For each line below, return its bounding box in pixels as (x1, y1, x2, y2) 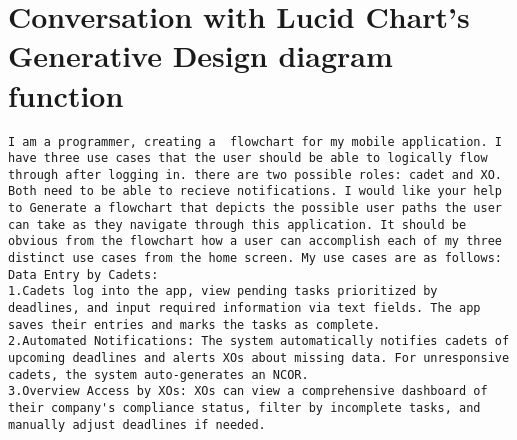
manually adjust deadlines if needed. (8, 417, 266, 432)
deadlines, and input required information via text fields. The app (8, 301, 481, 316)
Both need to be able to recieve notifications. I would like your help (8, 184, 502, 199)
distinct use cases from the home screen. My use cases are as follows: (8, 251, 502, 266)
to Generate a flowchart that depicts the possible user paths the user (8, 201, 502, 216)
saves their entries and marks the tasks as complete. (8, 317, 381, 332)
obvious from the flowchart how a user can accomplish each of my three (8, 234, 502, 249)
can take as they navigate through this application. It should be (8, 217, 467, 232)
